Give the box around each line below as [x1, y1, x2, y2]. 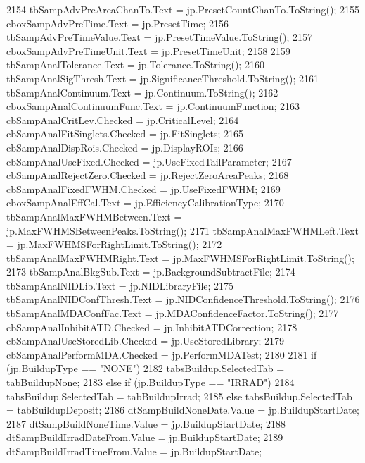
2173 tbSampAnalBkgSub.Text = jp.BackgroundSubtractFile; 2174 [6, 264, 295, 279]
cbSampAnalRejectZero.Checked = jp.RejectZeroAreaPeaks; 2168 [6, 168, 289, 183]
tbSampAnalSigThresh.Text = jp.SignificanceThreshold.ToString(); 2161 [6, 70, 319, 85]
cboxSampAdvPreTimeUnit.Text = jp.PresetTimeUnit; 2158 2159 [6, 43, 290, 58]
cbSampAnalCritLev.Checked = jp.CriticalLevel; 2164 [6, 112, 239, 127]
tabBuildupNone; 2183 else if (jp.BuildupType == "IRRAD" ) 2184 [6, 375, 295, 390]
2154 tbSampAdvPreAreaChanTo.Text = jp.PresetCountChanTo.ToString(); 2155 [6, 2, 359, 16]
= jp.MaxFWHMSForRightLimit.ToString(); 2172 [6, 237, 222, 252]
